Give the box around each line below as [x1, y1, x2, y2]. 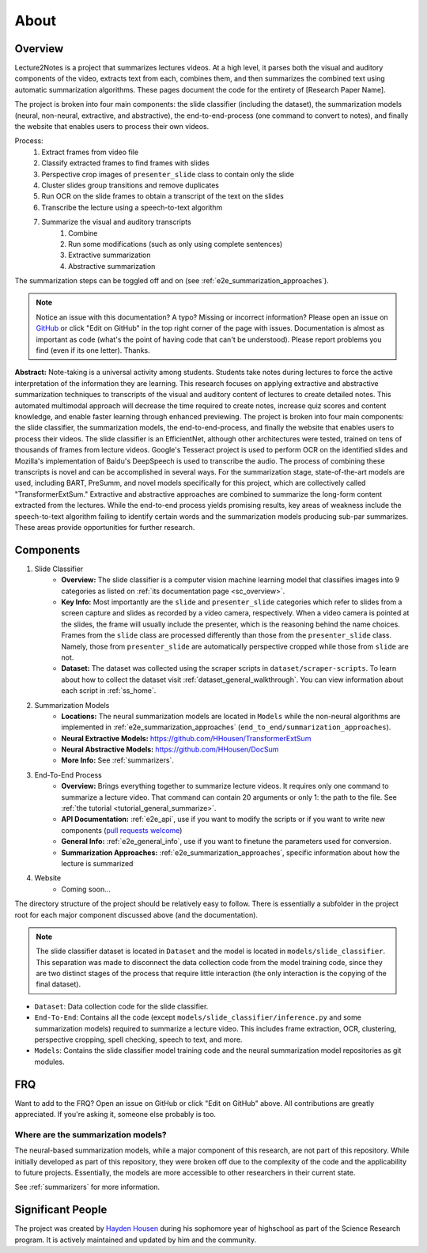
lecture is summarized [61, 858, 134, 868]
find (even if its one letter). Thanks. [36, 346, 150, 355]
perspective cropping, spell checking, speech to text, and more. [34, 1035, 243, 1044]
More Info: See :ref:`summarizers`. [61, 755, 174, 765]
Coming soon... [61, 884, 111, 894]
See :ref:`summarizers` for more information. [14, 1183, 161, 1192]
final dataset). [36, 979, 81, 989]
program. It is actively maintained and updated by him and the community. [14, 1235, 257, 1244]
